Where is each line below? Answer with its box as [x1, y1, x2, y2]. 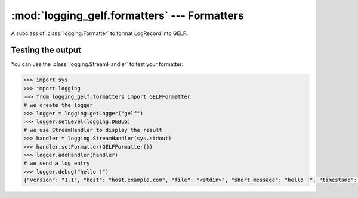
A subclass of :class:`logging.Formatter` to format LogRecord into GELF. [11, 30, 188, 37]
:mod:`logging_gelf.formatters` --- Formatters [11, 9, 244, 22]
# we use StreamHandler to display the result [23, 127, 162, 133]
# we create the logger [23, 102, 94, 108]
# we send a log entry [23, 160, 90, 166]
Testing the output [11, 45, 82, 55]
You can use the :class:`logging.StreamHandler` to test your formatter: [11, 61, 184, 68]
